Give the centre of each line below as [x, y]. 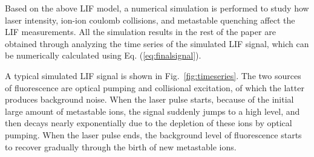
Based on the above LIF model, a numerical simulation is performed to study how [157, 8]
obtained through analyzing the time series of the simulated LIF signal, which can [157, 43]
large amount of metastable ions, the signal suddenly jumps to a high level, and [152, 111]
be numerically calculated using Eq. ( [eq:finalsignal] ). [103, 55]
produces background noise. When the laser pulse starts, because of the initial [149, 99]
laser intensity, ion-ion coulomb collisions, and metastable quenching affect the [150, 20]
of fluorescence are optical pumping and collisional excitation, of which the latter [155, 87]
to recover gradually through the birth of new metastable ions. [121, 146]
